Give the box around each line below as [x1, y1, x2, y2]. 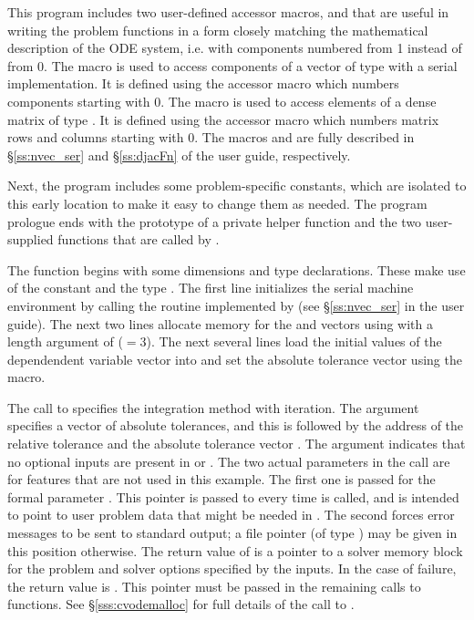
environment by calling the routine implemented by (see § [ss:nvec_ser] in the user [7, 295, 465, 315]
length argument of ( [7, 332, 123, 351]
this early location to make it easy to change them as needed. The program [7, 193, 428, 212]
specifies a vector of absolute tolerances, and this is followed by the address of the [7, 416, 464, 435]
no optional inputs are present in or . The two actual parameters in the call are [7, 451, 450, 470]
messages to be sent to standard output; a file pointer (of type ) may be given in [7, 523, 458, 542]
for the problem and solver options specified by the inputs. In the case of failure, [7, 559, 457, 578]
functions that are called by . [57, 230, 220, 249]
